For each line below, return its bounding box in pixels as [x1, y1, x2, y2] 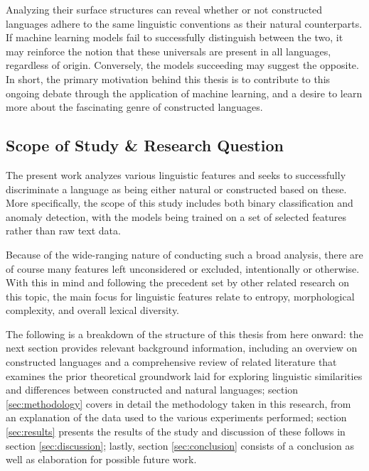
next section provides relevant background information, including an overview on [6, 340, 358, 355]
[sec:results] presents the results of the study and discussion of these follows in [6, 424, 346, 439]
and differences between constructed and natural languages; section [6, 382, 299, 397]
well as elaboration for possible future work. [6, 452, 197, 467]
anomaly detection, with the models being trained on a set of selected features [6, 209, 347, 224]
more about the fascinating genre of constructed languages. [6, 99, 263, 114]
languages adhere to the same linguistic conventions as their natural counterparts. [6, 16, 363, 31]
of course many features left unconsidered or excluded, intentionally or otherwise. [6, 261, 360, 276]
